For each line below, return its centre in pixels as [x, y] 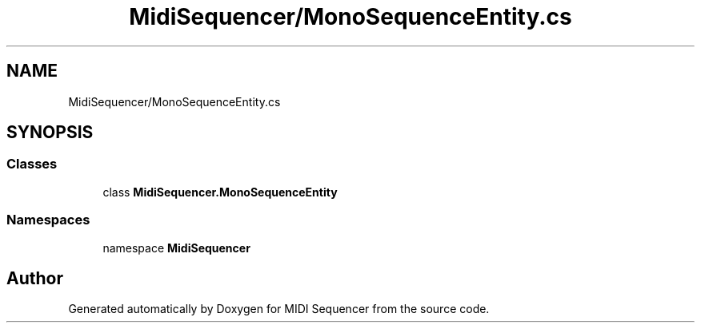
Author [35, 278]
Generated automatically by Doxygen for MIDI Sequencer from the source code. [279, 309]
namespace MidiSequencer [176, 248]
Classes [32, 164]
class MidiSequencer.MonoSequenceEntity [220, 192]
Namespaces [48, 220]
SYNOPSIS [50, 133]
